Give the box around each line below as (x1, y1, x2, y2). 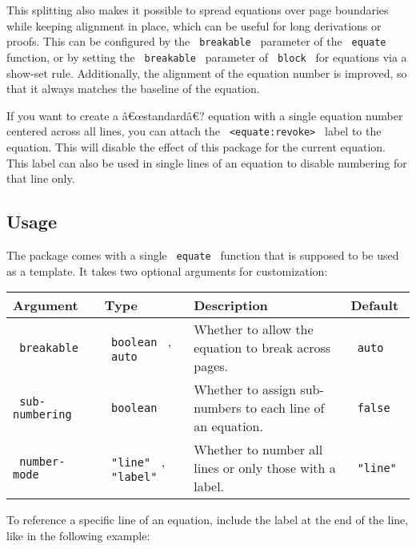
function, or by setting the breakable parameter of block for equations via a (6, 48, 407, 65)
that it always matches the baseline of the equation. (6, 80, 260, 97)
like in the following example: (6, 527, 150, 543)
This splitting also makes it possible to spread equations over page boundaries (6, 2, 389, 18)
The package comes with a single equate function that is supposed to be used (6, 246, 399, 263)
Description (194, 296, 268, 315)
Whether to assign (194, 380, 297, 399)
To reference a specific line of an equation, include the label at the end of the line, (6, 511, 409, 528)
